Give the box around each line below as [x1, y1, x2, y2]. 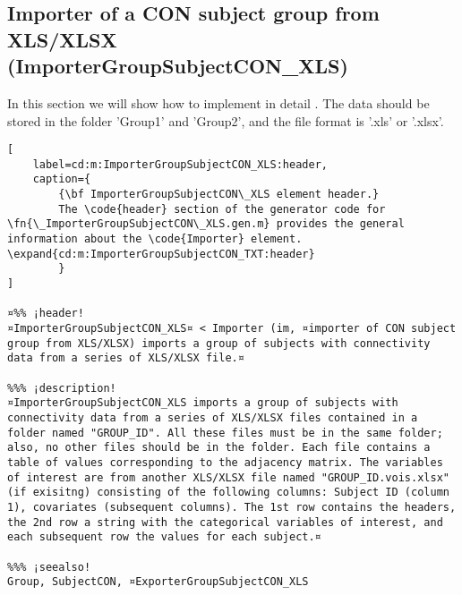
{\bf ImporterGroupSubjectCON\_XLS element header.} [58, 188, 380, 201]
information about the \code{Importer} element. [7, 233, 303, 246]
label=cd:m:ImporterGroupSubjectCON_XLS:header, [32, 157, 328, 171]
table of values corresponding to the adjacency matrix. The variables [7, 455, 443, 469]
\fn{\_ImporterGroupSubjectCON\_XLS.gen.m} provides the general [7, 217, 405, 231]
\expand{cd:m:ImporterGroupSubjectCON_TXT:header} [7, 247, 315, 260]
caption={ [32, 173, 91, 186]
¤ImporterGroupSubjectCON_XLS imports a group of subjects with [7, 396, 398, 410]
